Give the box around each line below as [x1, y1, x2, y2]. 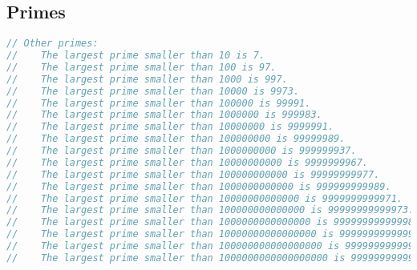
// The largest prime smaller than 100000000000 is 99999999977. [6, 168, 380, 180]
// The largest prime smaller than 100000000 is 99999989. [6, 133, 346, 145]
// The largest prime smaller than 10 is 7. [6, 50, 265, 62]
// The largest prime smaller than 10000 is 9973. [6, 85, 300, 97]
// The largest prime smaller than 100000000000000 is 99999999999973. [6, 204, 415, 216]
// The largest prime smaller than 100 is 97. [6, 61, 277, 73]
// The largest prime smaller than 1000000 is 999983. [6, 109, 322, 121]
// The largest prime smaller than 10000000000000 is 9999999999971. [6, 192, 403, 204]
